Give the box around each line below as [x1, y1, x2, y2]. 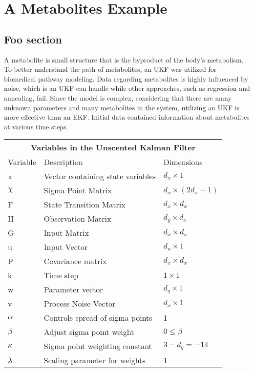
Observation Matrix [43, 213, 111, 225]
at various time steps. [4, 121, 68, 131]
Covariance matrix [43, 255, 107, 267]
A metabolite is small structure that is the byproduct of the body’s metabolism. [4, 54, 244, 64]
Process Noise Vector [43, 298, 116, 310]
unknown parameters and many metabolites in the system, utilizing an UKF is [4, 102, 240, 112]
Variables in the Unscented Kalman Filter [30, 142, 196, 153]
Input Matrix [43, 227, 89, 239]
